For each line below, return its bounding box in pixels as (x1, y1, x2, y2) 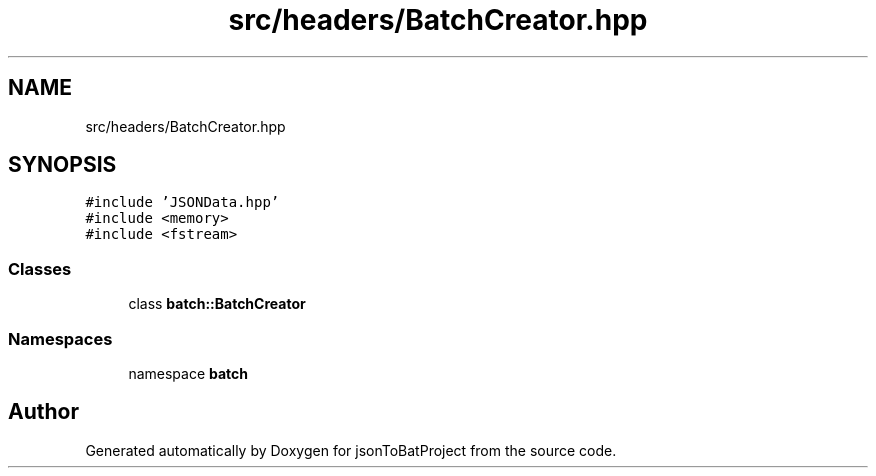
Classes (8, 258, 72, 279)
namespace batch (128, 364, 249, 382)
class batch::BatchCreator (128, 295, 306, 313)
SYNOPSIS (8, 152, 117, 178)
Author (8, 399, 79, 425)
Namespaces (8, 328, 113, 349)
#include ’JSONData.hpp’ (85, 194, 280, 211)
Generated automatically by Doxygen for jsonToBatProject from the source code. (85, 441, 617, 459)
